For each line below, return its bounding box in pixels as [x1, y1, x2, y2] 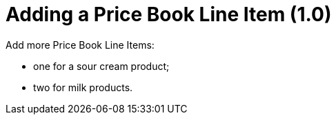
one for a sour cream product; [33, 60, 170, 72]
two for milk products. [33, 81, 133, 93]
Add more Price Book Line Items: [6, 38, 155, 51]
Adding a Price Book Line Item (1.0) [6, 3, 332, 26]
